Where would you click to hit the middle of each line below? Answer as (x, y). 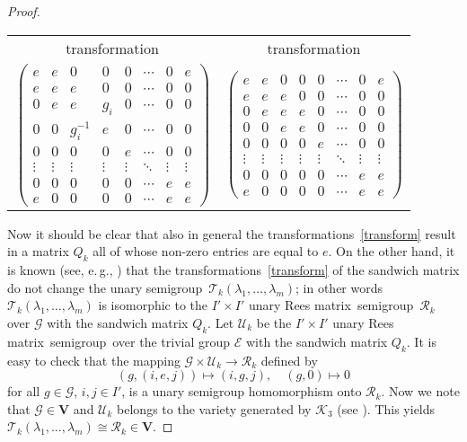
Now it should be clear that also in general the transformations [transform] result (232, 233)
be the (274, 323)
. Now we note (420, 391)
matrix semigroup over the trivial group (119, 341)
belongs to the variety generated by (214, 408)
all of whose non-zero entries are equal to (206, 251)
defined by (289, 360)
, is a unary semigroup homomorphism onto (242, 391)
